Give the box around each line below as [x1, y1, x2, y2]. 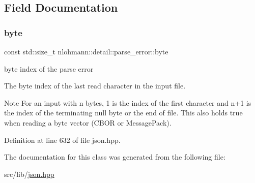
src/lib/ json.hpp [4, 168, 54, 179]
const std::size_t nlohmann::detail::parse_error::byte [4, 46, 168, 56]
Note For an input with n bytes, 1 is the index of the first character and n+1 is [4, 97, 251, 108]
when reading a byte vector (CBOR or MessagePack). [4, 117, 172, 128]
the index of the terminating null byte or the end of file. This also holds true [4, 107, 243, 118]
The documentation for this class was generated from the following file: [4, 151, 225, 162]
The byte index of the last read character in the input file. [4, 80, 186, 91]
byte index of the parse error [4, 63, 94, 74]
